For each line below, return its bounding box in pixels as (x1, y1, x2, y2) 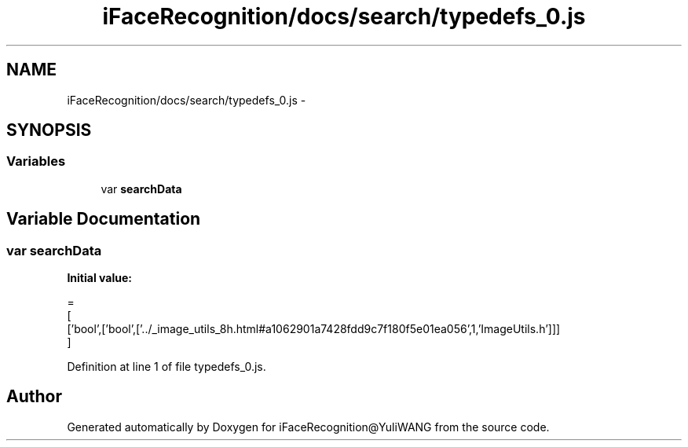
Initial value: (67, 271, 132, 285)
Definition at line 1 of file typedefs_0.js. (67, 360, 266, 374)
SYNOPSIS (6, 120, 92, 141)
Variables (6, 153, 66, 170)
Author (6, 387, 62, 407)
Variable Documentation (6, 209, 201, 229)
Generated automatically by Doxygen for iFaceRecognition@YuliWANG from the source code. (67, 420, 550, 434)
